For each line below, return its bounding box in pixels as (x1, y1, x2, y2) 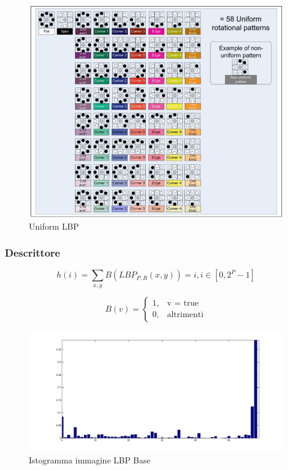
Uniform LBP (29, 219, 79, 232)
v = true (167, 299, 199, 308)
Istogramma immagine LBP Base (29, 453, 151, 466)
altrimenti (167, 311, 204, 320)
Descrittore (5, 245, 61, 260)
